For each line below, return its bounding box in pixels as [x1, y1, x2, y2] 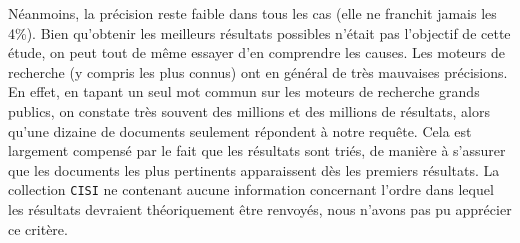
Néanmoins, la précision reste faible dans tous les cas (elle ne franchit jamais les [8, 3, 497, 23]
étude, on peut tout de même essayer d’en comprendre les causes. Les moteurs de [8, 42, 506, 63]
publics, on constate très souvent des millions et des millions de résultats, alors [8, 100, 490, 121]
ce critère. [8, 218, 68, 239]
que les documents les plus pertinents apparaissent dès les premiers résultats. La [8, 159, 500, 180]
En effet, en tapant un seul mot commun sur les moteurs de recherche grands [8, 81, 480, 102]
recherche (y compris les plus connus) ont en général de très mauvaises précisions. [8, 61, 508, 82]
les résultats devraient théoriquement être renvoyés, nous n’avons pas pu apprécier [8, 199, 512, 219]
